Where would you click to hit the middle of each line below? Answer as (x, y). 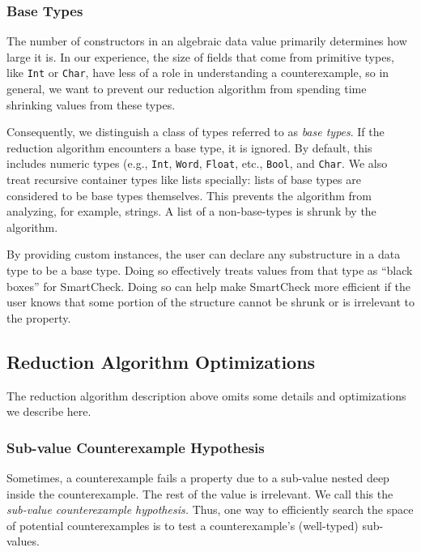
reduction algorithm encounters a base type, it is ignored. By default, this (189, 147)
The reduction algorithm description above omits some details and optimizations (206, 395)
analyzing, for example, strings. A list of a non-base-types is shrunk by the (191, 211)
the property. (39, 317)
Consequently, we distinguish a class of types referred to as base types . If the (196, 132)
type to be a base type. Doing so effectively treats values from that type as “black (210, 270)
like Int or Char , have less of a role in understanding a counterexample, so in (198, 73)
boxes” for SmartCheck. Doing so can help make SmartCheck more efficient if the (208, 286)
